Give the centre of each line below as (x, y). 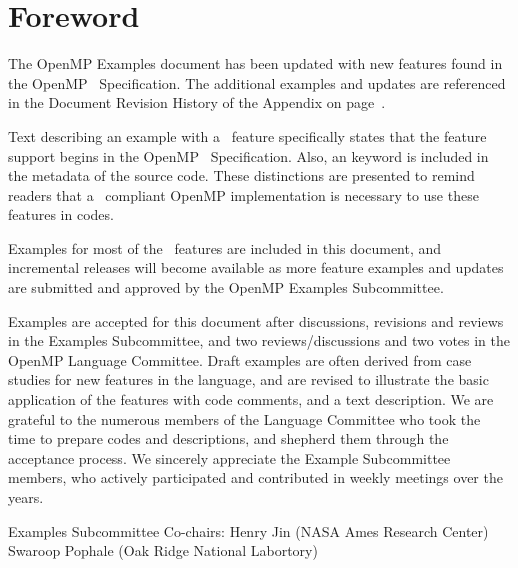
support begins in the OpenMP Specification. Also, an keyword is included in (248, 155)
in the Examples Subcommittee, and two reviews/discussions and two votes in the (259, 340)
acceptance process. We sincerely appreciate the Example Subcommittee (229, 457)
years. (26, 497)
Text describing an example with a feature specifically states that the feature (247, 135)
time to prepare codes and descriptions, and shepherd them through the (228, 438)
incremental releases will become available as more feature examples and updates (256, 267)
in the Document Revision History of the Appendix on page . (197, 102)
